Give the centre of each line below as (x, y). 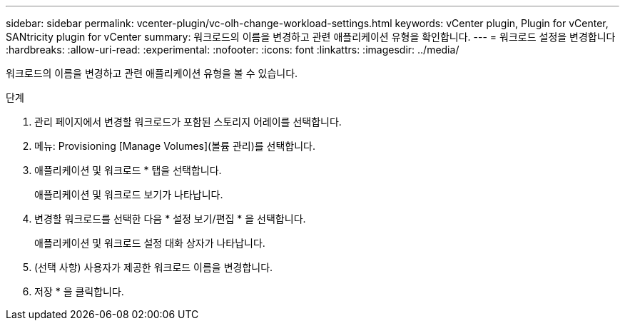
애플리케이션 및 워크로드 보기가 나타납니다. (129, 194)
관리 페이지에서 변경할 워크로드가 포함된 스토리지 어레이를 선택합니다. (188, 122)
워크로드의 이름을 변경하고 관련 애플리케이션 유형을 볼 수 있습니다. (152, 73)
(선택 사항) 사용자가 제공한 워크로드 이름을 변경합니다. (154, 267)
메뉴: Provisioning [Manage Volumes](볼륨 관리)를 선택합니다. (175, 146)
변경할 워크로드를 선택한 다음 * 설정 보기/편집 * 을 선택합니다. (170, 219)
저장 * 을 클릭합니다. (79, 291)
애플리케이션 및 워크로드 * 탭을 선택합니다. (128, 170)
